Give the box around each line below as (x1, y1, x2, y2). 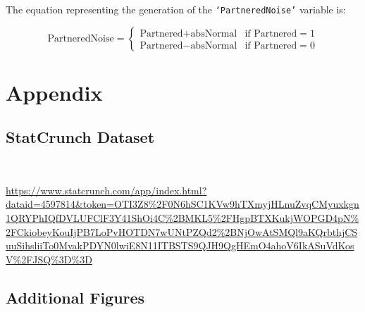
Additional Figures (6, 286, 145, 308)
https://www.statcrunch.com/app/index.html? (6, 182, 207, 197)
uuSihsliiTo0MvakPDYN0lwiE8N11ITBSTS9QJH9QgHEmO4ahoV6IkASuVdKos (6, 238, 354, 253)
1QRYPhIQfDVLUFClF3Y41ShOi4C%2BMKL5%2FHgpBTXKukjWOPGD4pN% (6, 211, 359, 225)
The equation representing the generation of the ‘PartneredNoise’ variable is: (6, 2, 346, 16)
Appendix (6, 77, 103, 106)
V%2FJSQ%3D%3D (6, 251, 92, 266)
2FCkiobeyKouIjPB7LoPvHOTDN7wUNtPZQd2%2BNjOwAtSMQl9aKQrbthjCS (6, 224, 358, 239)
